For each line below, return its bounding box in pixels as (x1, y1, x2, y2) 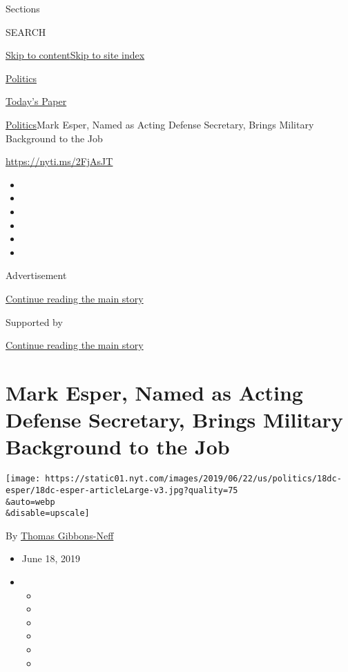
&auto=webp (6, 497, 55, 507)
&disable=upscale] (6, 508, 90, 519)
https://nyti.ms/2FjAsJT (6, 154, 113, 169)
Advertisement (6, 268, 67, 282)
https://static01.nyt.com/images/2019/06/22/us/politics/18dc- (45, 474, 342, 484)
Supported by (6, 314, 63, 329)
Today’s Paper (6, 94, 67, 108)
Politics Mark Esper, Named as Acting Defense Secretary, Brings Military (6, 117, 314, 131)
